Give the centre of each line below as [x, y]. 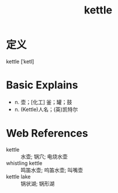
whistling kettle [24, 163]
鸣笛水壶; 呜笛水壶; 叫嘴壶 [52, 170]
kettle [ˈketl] [20, 61]
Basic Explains [42, 85]
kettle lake [18, 177]
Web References [47, 134]
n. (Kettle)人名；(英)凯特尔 [46, 109]
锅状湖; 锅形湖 [38, 183]
